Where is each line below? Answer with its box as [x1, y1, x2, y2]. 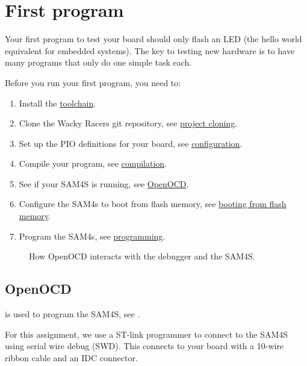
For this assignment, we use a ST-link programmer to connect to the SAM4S [5, 327, 288, 340]
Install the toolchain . [19, 96, 96, 109]
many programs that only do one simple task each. [5, 56, 192, 69]
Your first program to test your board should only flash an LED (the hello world [5, 33, 302, 45]
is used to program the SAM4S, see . [5, 308, 140, 320]
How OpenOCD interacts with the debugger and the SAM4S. [29, 250, 255, 262]
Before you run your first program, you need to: [5, 76, 181, 88]
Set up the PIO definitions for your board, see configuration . [19, 137, 243, 149]
